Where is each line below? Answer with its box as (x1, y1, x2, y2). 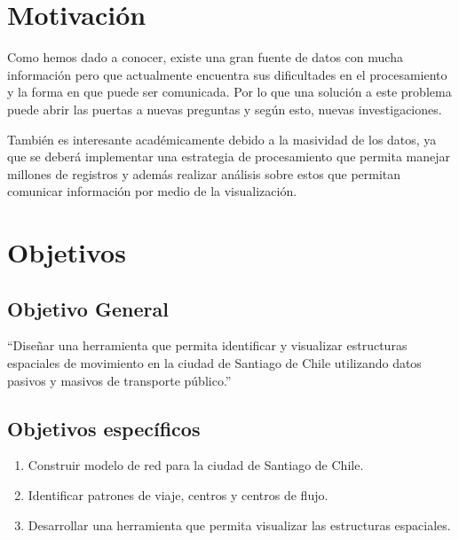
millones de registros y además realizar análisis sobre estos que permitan (7, 164, 401, 183)
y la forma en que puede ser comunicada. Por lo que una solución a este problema (7, 82, 452, 101)
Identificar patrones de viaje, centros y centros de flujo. (28, 486, 328, 505)
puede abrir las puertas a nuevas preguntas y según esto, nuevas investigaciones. (7, 99, 442, 118)
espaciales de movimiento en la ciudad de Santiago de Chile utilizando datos (7, 354, 422, 372)
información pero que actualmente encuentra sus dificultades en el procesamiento (7, 65, 447, 83)
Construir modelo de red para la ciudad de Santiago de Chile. (28, 456, 364, 474)
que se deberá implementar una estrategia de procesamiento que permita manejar (7, 147, 450, 166)
